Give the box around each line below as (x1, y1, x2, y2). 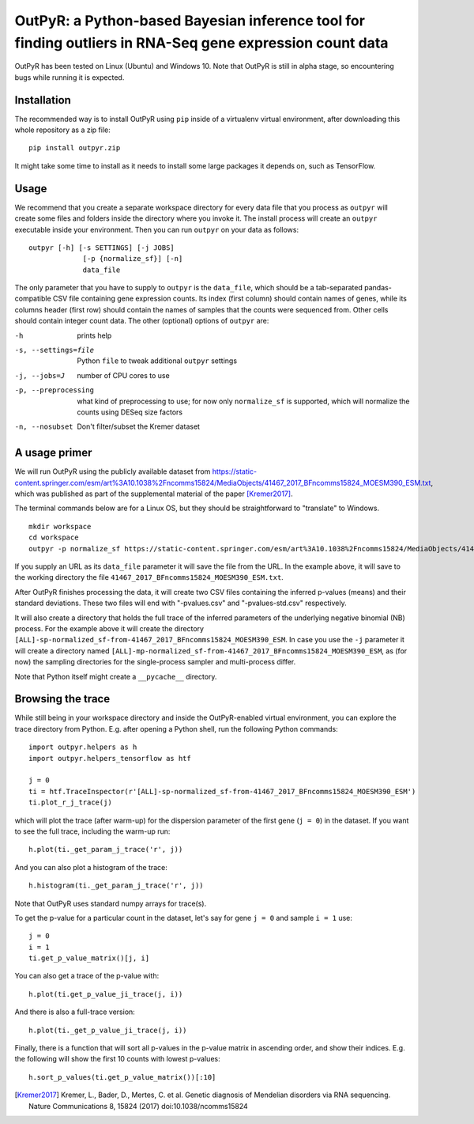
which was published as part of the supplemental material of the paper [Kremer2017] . (14, 489, 293, 498)
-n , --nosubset (14, 422, 74, 431)
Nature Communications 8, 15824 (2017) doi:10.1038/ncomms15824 (28, 1101, 248, 1111)
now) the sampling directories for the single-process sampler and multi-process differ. (14, 657, 296, 667)
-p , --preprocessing (14, 386, 95, 395)
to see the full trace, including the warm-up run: (14, 827, 171, 836)
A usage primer (14, 446, 92, 460)
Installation (14, 93, 71, 107)
